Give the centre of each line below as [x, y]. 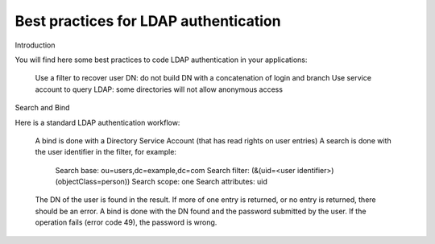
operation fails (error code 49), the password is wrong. [126, 222]
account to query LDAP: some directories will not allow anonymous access [159, 89]
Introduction [35, 45]
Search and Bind [42, 108]
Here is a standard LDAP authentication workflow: [97, 122]
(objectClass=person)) [93, 182]
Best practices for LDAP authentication [148, 21]
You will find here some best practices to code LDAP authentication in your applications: [161, 60]
